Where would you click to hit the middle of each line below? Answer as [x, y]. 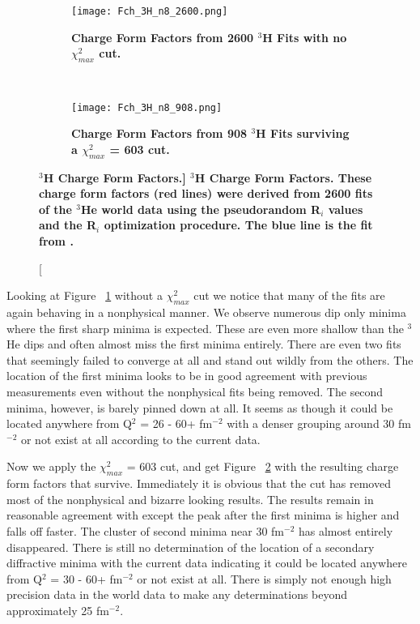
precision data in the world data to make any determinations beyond [177, 594]
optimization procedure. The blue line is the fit [238, 225]
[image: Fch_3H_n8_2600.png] [150, 11]
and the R [68, 225]
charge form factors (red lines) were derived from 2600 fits [206, 193]
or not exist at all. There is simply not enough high [264, 578]
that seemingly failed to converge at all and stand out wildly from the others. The [210, 359]
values [346, 209]
